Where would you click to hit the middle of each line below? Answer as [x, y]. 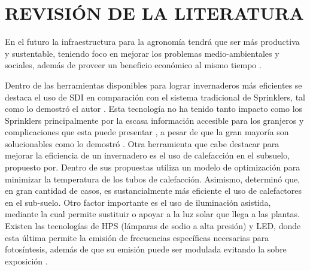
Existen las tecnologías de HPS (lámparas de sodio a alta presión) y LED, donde [153, 226]
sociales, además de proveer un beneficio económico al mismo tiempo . [133, 65]
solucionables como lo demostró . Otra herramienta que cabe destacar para [142, 143]
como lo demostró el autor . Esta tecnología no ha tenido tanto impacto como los [154, 109]
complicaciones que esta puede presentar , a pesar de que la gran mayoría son [147, 132]
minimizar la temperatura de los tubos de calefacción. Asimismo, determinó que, [153, 179]
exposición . [26, 261]
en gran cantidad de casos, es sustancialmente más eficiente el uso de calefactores [154, 191]
